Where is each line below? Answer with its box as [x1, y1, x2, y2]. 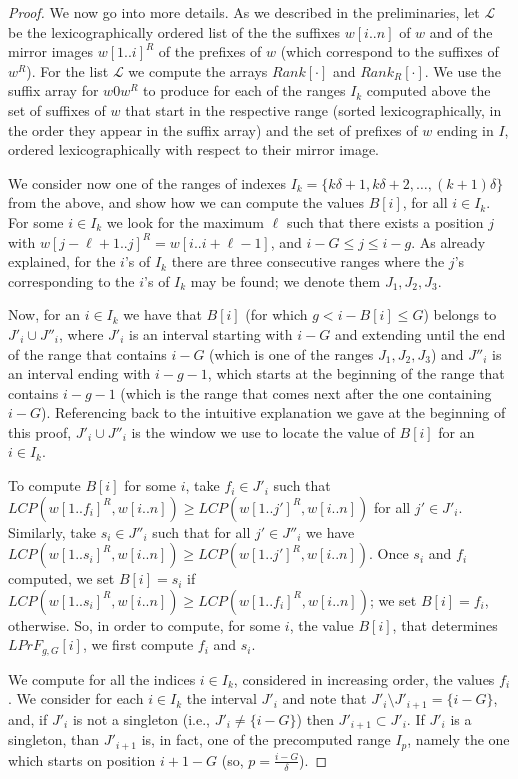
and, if [8, 708, 48, 729]
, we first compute [82, 634, 194, 655]
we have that [123, 304, 202, 325]
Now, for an [8, 304, 80, 325]
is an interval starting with [128, 323, 293, 344]
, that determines [392, 614, 498, 635]
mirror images [8, 41, 93, 62]
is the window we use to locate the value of [131, 421, 395, 442]
